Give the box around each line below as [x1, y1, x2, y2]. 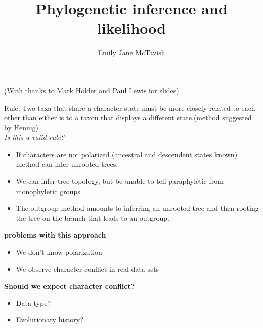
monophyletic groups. [16, 185, 82, 196]
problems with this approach [4, 229, 106, 240]
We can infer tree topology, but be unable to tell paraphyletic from [16, 176, 224, 186]
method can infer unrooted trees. [16, 159, 118, 169]
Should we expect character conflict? [4, 280, 135, 291]
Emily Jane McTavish [98, 47, 165, 58]
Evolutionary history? [16, 314, 83, 325]
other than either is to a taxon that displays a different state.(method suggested [4, 112, 252, 123]
